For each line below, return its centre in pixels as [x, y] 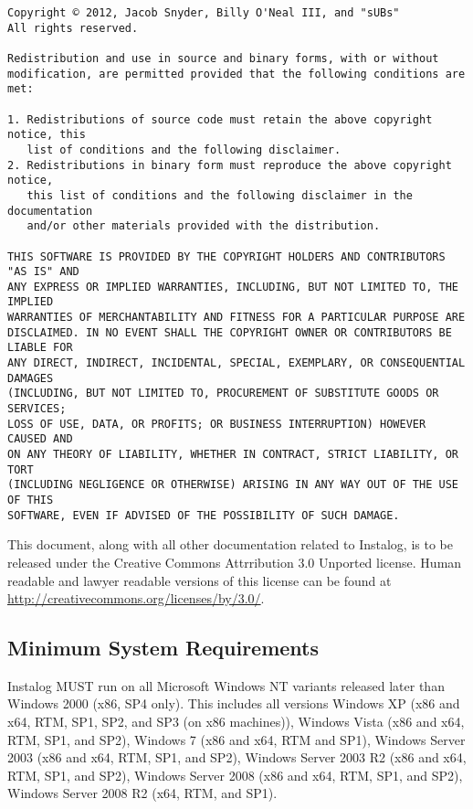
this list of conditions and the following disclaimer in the [220, 195]
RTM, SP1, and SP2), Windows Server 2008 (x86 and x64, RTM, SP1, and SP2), [235, 775]
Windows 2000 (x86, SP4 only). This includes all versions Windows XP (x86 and [234, 703]
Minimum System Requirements [163, 648]
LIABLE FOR [40, 348]
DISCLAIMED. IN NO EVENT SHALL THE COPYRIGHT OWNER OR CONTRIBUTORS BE [230, 332]
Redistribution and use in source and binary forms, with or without [223, 58]
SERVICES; [37, 409]
